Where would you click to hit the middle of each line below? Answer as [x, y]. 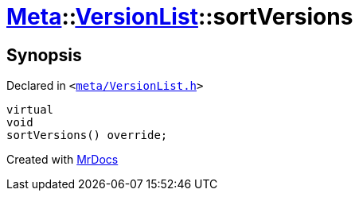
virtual [30, 110]
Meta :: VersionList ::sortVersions [180, 17]
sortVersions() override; [87, 135]
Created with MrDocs [62, 160]
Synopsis [44, 55]
